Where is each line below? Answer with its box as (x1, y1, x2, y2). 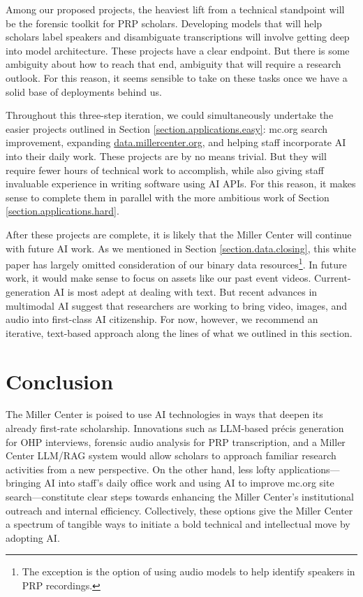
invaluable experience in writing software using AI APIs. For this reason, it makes (6, 176, 356, 191)
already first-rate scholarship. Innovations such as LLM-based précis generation (6, 421, 344, 436)
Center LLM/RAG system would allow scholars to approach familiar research (6, 448, 336, 463)
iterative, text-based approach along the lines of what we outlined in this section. (6, 325, 353, 340)
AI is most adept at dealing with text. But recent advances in (53, 284, 318, 298)
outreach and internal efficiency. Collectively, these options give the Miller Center (6, 503, 353, 517)
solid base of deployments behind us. (6, 84, 162, 99)
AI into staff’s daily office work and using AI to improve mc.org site (44, 475, 334, 490)
